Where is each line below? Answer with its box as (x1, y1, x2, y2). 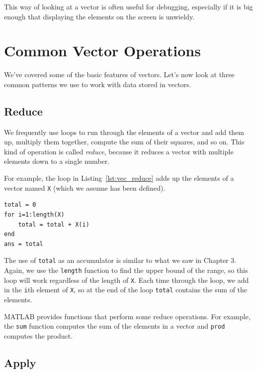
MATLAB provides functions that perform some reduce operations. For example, (4, 311, 251, 321)
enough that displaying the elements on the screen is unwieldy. (4, 11, 195, 21)
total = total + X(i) (18, 221, 89, 228)
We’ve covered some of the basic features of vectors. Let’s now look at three (4, 69, 235, 80)
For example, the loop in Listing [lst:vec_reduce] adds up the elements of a (4, 173, 234, 183)
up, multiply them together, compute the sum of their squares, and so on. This (4, 136, 245, 147)
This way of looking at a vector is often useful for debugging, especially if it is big (4, 1, 253, 11)
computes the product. (4, 330, 73, 341)
